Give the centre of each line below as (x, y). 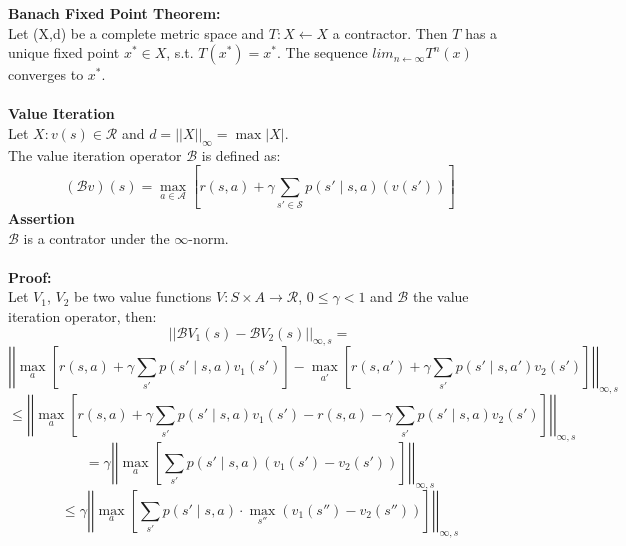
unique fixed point (64, 52)
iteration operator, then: (82, 315)
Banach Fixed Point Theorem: (114, 13)
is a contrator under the (96, 237)
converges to (46, 74)
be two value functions (143, 296)
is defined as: (241, 154)
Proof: (30, 276)
